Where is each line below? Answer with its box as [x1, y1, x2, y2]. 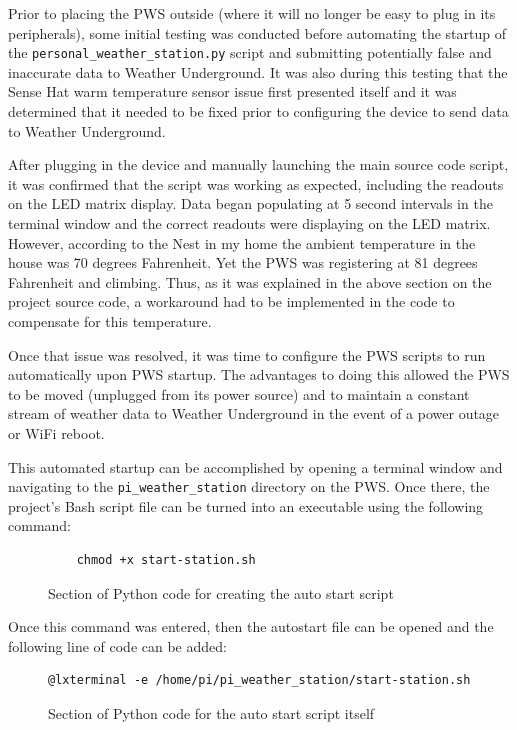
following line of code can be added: [8, 635, 227, 656]
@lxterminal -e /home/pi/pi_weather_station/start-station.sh [48, 673, 471, 688]
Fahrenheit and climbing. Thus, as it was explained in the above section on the [8, 271, 492, 292]
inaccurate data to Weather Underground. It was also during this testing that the [8, 61, 508, 82]
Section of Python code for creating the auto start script [48, 582, 394, 603]
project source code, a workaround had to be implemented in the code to [8, 291, 455, 312]
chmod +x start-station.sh [76, 552, 256, 567]
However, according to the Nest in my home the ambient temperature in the [8, 232, 476, 253]
